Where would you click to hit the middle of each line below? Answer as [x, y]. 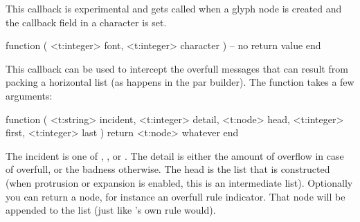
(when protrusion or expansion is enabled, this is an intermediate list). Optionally [179, 182]
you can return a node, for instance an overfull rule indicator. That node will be [175, 196]
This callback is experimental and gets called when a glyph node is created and [174, 8]
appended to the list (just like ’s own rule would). [111, 210]
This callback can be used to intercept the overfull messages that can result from [177, 68]
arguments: [29, 95]
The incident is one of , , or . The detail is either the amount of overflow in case [175, 155]
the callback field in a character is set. [86, 22]
